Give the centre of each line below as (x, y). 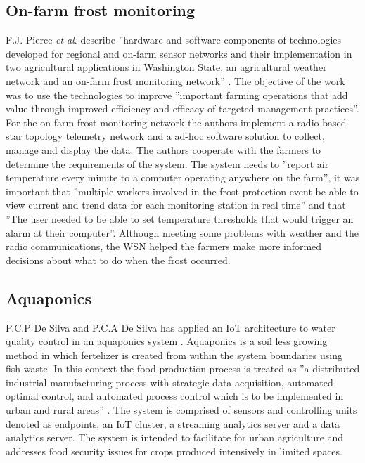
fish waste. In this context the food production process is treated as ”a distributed (183, 369)
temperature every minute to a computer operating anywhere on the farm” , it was (183, 177)
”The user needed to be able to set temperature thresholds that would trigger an (180, 218)
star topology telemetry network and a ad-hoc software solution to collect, (165, 136)
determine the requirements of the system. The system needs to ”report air (167, 163)
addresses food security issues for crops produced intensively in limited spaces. (174, 451)
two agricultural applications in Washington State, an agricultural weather (166, 67)
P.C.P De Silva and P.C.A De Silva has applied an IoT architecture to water (171, 327)
